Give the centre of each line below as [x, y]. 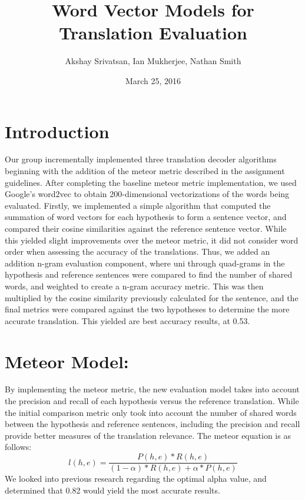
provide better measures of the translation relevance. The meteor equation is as [148, 435]
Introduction [57, 131]
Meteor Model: [67, 361]
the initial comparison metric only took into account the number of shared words [151, 412]
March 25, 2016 [153, 80]
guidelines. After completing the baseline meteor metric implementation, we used [151, 182]
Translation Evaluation [153, 33]
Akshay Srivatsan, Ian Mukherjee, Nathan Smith [153, 61]
